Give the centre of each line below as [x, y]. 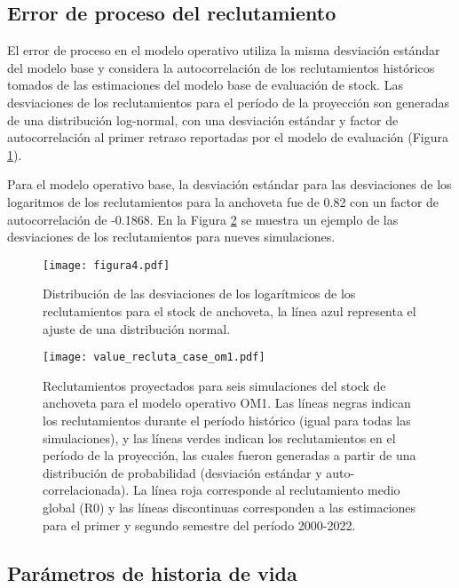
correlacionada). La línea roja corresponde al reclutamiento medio [222, 490]
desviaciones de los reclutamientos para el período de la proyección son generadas [229, 102]
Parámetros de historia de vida [152, 572]
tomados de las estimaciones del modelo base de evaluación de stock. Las [205, 85]
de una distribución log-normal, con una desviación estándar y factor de [203, 119]
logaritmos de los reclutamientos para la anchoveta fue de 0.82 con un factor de [223, 201]
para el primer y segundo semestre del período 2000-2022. [199, 524]
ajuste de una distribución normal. [137, 328]
